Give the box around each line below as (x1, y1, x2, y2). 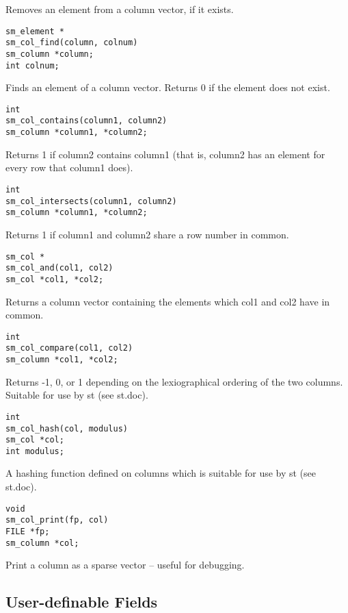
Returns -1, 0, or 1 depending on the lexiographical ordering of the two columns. (5, 374, 343, 388)
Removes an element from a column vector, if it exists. (5, 2, 234, 16)
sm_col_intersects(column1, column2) (5, 196, 177, 206)
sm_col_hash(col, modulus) (5, 423, 128, 434)
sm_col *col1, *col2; (5, 274, 104, 284)
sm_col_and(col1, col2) (5, 263, 113, 273)
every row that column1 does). (5, 160, 133, 175)
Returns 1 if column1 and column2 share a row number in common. (5, 227, 289, 241)
